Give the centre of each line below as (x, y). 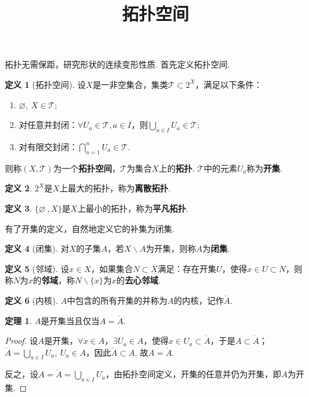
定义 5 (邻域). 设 (37, 268)
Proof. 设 (22, 340)
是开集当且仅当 (70, 320)
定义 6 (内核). (31, 300)
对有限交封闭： (48, 146)
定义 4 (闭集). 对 (37, 248)
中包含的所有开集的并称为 (117, 300)
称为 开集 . (264, 168)
